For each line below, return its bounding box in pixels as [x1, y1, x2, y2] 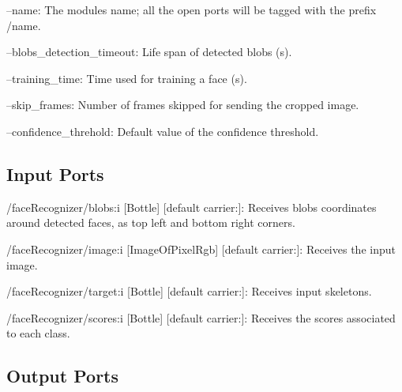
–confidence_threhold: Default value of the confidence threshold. [6, 122, 319, 139]
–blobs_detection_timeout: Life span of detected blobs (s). [6, 43, 292, 60]
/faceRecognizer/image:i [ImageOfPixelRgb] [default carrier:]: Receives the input [6, 240, 396, 257]
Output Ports [6, 364, 119, 388]
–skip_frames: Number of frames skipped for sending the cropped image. [6, 96, 359, 113]
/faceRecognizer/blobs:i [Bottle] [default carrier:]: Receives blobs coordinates [6, 198, 377, 215]
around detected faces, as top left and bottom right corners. [6, 214, 295, 231]
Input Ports [6, 161, 104, 186]
